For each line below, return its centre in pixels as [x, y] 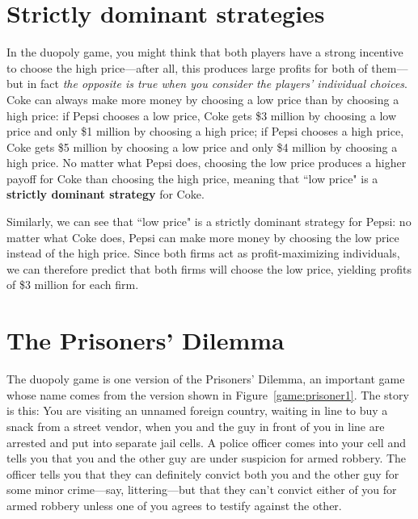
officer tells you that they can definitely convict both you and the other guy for [203, 473]
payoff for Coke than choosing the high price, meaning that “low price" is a [192, 178]
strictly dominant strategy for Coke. [106, 194]
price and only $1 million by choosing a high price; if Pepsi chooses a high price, [205, 131]
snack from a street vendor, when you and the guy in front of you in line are [196, 426]
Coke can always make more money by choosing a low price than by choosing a [203, 99]
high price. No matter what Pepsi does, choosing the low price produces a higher [207, 163]
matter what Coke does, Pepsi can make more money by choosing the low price [203, 237]
